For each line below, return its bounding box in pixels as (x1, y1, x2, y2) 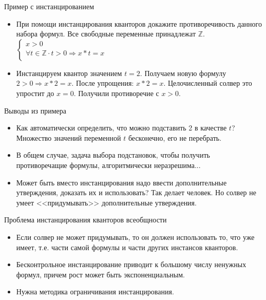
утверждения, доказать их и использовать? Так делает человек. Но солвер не (16, 187, 256, 198)
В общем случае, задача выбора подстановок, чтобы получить (16, 149, 210, 160)
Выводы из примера (4, 105, 67, 116)
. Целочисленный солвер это (163, 78, 252, 88)
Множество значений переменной (16, 132, 121, 143)
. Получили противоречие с (73, 87, 159, 98)
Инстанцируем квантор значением (16, 67, 122, 78)
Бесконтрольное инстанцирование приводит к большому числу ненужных (16, 259, 246, 270)
